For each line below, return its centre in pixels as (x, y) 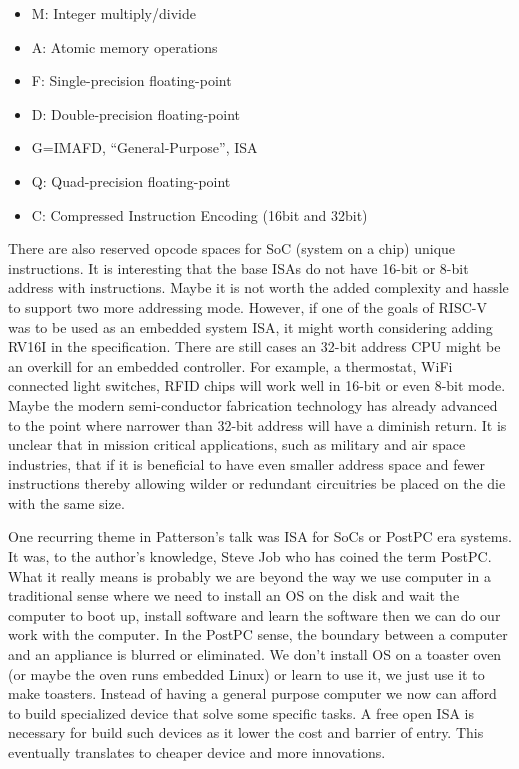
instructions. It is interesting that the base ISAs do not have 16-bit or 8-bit (238, 267)
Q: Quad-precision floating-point (131, 180)
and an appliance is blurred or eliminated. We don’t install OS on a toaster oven (255, 654)
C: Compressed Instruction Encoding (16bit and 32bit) (199, 214)
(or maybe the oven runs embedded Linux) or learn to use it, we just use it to (246, 673)
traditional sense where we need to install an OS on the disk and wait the (234, 595)
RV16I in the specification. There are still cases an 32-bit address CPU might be (254, 346)
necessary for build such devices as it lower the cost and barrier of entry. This (246, 732)
